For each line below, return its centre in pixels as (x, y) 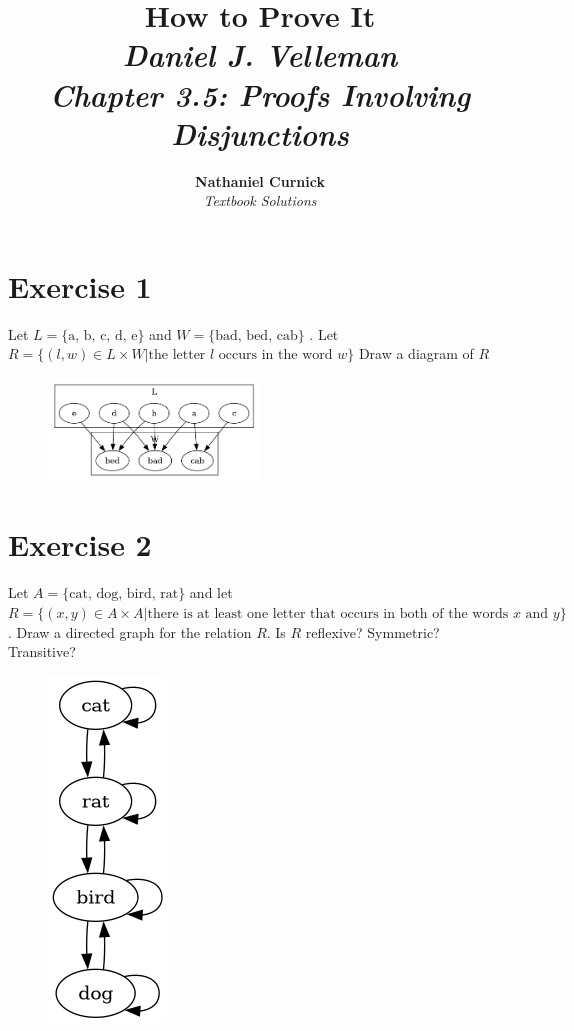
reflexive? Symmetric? (372, 631)
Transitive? (42, 651)
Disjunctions (260, 133)
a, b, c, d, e (103, 335)
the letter (177, 355)
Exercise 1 (80, 285)
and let (211, 592)
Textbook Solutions (260, 200)
